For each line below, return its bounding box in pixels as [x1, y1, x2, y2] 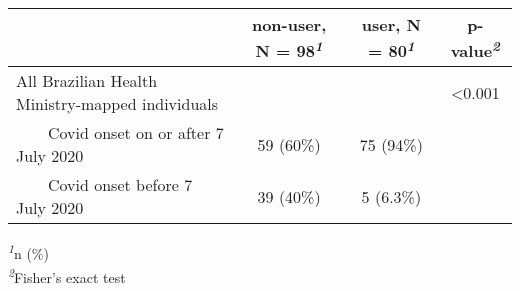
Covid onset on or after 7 [48, 121, 224, 145]
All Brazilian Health [16, 69, 158, 93]
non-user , [251, 13, 327, 36]
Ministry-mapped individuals [16, 92, 219, 116]
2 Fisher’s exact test [8, 263, 126, 287]
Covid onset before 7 [48, 173, 193, 197]
